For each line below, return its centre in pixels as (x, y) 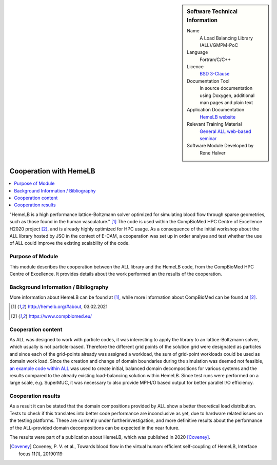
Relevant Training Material (214, 124)
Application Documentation (216, 110)
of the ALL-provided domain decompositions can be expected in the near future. (94, 428)
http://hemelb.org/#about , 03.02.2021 (67, 307)
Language (197, 52)
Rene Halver (213, 153)
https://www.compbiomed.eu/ (60, 316)
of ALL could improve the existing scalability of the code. (70, 243)
